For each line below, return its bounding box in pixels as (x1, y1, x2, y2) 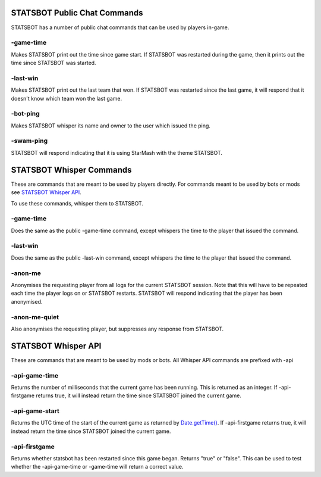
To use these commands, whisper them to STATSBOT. (11, 199, 144, 207)
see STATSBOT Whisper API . (11, 189, 81, 196)
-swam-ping (11, 137, 48, 145)
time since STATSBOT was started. (11, 60, 96, 67)
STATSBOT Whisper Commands (11, 164, 132, 175)
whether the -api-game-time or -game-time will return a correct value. (11, 463, 184, 470)
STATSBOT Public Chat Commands (11, 8, 143, 18)
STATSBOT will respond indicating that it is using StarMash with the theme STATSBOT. (11, 149, 223, 156)
